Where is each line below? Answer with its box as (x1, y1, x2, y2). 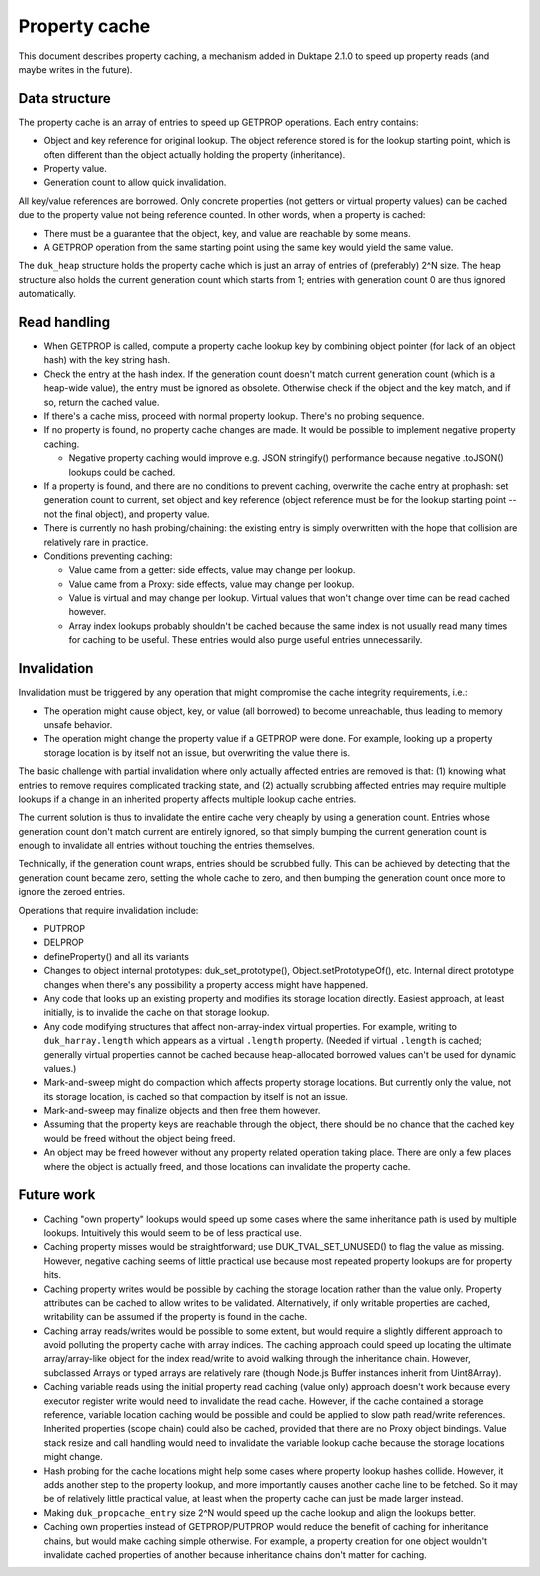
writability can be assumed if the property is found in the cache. (43, 1311, 308, 1323)
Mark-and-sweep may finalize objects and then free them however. (43, 1105, 321, 1117)
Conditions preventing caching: (43, 550, 173, 562)
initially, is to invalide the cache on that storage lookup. (43, 1006, 270, 1019)
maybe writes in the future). (18, 63, 133, 75)
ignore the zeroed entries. (18, 886, 125, 898)
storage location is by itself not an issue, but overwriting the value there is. (43, 746, 350, 759)
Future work (18, 1186, 96, 1204)
